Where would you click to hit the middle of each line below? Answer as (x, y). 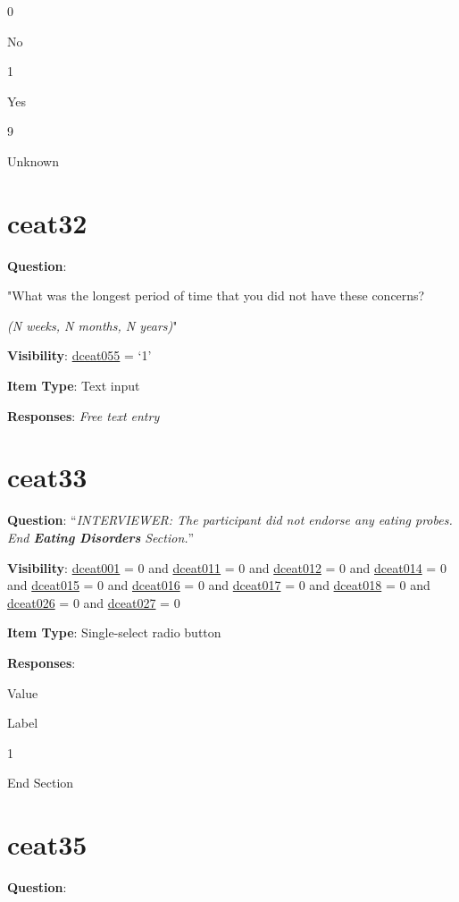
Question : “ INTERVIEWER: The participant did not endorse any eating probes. (230, 520)
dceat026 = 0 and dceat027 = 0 (94, 602)
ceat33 (47, 477)
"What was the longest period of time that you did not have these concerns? (216, 295)
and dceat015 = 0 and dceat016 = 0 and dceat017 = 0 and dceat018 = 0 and (219, 585)
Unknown (33, 160)
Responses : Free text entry (83, 415)
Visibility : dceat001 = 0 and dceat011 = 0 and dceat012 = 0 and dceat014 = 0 (227, 567)
